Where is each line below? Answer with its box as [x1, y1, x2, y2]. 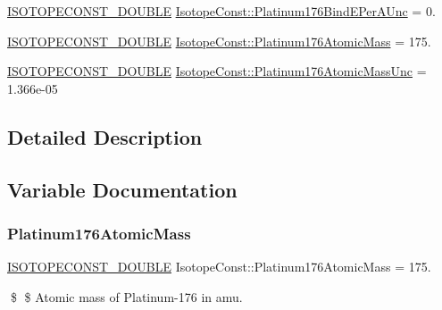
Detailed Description [7, 122, 203, 150]
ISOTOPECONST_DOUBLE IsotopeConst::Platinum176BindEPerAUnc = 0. [7, 2, 436, 20]
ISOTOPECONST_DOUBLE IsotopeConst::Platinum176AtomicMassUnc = [7, 62, 427, 80]
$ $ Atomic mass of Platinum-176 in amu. [10, 287, 243, 306]
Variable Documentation [7, 175, 238, 203]
